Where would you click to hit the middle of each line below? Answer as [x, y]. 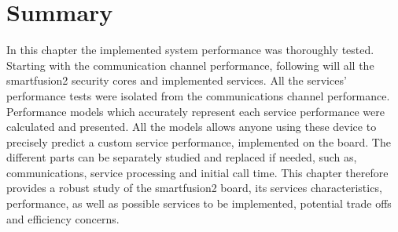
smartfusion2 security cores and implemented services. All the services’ [177, 80]
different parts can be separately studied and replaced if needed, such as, [182, 157]
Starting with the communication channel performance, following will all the [190, 65]
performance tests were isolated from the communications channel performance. [198, 95]
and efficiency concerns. [63, 218]
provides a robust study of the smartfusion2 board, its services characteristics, [194, 188]
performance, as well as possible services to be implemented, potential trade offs [199, 203]
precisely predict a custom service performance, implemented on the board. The [199, 141]
